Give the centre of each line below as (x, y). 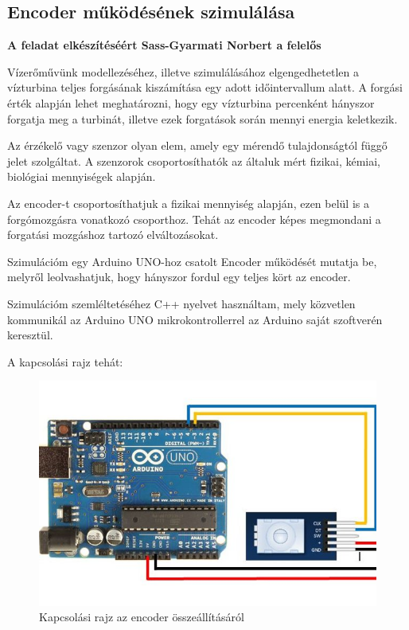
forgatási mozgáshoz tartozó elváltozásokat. (113, 235)
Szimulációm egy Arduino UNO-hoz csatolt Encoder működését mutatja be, (192, 261)
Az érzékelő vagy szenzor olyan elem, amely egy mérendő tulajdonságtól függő (197, 145)
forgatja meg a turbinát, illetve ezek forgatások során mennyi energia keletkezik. (203, 118)
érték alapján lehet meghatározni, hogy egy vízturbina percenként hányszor (191, 102)
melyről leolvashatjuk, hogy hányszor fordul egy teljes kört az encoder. (179, 277)
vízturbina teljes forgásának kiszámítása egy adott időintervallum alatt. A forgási (205, 87)
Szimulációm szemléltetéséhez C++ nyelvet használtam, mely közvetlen (181, 303)
